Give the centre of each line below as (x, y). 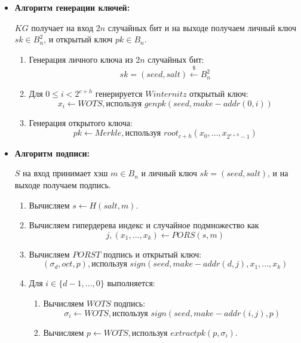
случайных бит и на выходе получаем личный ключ (202, 27)
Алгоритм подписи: (52, 153)
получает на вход (62, 27)
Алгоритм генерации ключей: (72, 7)
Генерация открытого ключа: (81, 122)
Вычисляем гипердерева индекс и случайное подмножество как (144, 225)
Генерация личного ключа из (81, 59)
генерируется (119, 94)
